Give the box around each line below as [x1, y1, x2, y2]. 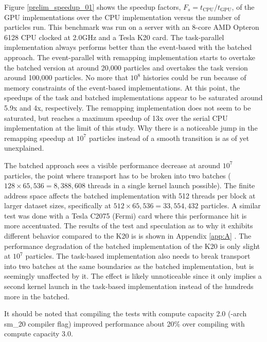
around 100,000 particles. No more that [4, 72, 128, 83]
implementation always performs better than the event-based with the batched [4, 42, 252, 52]
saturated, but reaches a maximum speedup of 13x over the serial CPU [4, 112, 228, 123]
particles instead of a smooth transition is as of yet [88, 132, 250, 143]
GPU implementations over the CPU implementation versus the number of [4, 11, 240, 22]
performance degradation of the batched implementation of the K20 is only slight [4, 240, 260, 251]
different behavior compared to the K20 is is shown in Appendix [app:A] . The [4, 230, 252, 241]
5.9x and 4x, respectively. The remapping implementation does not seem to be [4, 102, 251, 113]
